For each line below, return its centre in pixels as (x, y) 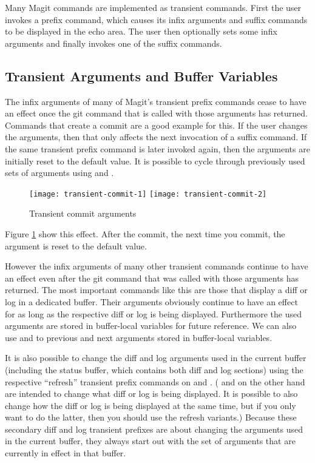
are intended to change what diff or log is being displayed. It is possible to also (151, 394)
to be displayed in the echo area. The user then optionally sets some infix (141, 31)
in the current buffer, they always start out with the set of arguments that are (150, 441)
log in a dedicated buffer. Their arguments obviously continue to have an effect (151, 301)
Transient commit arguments (83, 213)
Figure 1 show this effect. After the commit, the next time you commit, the (145, 233)
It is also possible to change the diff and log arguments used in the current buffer (156, 358)
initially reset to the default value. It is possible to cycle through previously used (155, 161)
